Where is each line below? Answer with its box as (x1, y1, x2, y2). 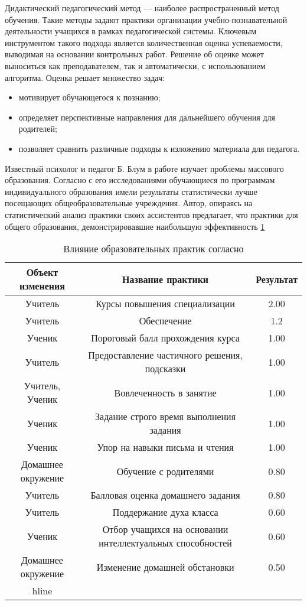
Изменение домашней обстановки (96, 560, 234, 574)
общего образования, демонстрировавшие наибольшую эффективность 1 (5, 220, 265, 232)
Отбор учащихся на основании (102, 522, 228, 536)
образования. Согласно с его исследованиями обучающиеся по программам (5, 174, 275, 186)
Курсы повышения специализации (96, 297, 235, 311)
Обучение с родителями (116, 464, 214, 478)
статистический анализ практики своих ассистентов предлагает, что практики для (5, 208, 298, 220)
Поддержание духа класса (112, 505, 218, 519)
